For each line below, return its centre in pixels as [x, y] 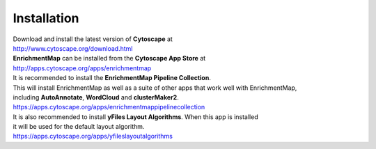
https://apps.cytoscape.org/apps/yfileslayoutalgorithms [93, 136]
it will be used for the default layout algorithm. [79, 127]
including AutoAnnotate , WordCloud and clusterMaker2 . [96, 97]
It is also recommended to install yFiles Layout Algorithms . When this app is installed [135, 117]
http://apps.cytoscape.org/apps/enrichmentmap [82, 68]
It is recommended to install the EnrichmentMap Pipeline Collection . [112, 78]
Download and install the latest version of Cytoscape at [93, 39]
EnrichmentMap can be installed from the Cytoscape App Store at [109, 58]
